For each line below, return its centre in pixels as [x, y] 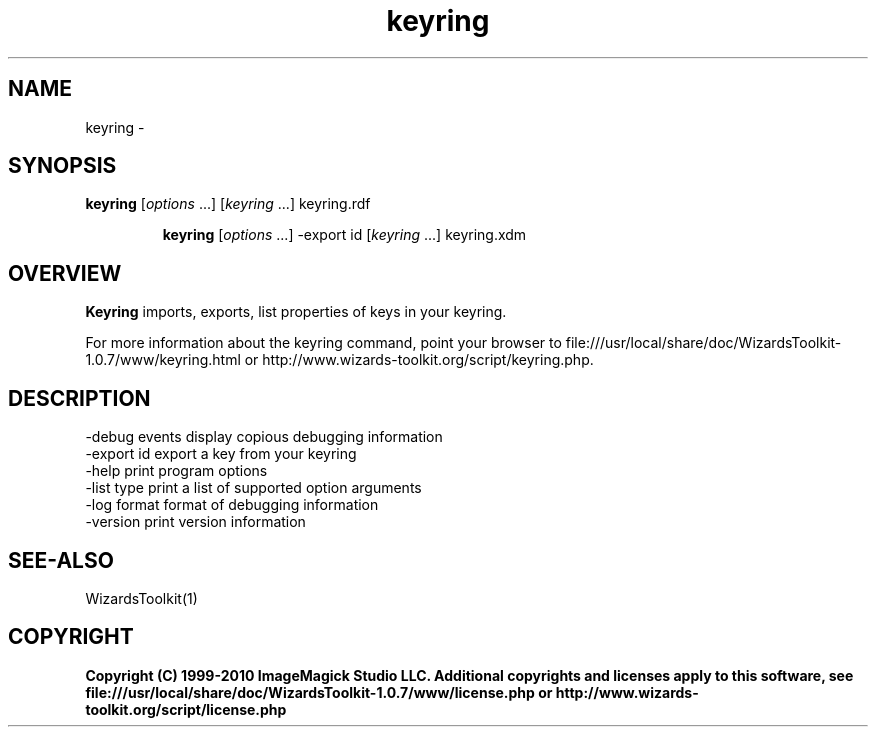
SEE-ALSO [61, 560]
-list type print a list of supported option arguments [253, 488]
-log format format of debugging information [232, 505]
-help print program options [176, 471]
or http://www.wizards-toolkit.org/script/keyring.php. [419, 360]
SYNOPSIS [62, 166]
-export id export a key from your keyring [221, 454]
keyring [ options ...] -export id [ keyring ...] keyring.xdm [344, 235]
